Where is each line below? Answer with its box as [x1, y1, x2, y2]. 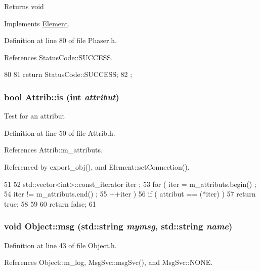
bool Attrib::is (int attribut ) [4, 90, 119, 103]
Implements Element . [4, 18, 70, 28]
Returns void [4, 1, 44, 11]
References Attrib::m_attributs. [4, 144, 103, 155]
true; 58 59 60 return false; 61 [4, 198, 96, 209]
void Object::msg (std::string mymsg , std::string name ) [4, 220, 233, 233]
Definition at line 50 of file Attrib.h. [4, 127, 115, 138]
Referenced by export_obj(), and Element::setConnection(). [4, 161, 190, 172]
